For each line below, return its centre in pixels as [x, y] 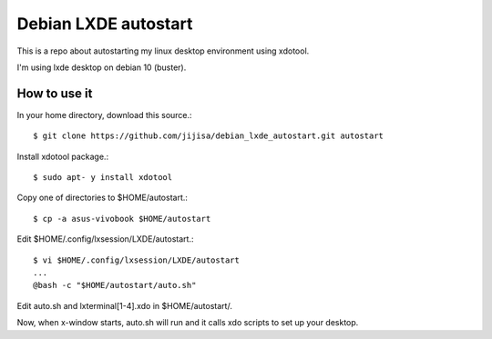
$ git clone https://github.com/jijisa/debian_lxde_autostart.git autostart [209, 136]
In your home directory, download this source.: [104, 115]
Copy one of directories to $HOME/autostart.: [102, 198]
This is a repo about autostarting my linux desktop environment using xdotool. [163, 51]
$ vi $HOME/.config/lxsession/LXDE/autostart [137, 260]
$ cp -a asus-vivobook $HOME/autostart [122, 219]
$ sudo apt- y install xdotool [103, 178]
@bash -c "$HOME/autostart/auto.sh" [115, 285]
